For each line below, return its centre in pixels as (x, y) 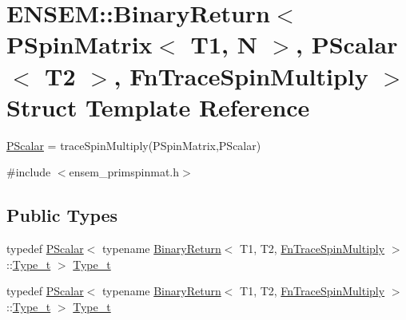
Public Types (62, 215)
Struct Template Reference (158, 107)
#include (29, 172)
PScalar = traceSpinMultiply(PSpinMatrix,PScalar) (134, 145)
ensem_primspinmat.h (124, 172)
